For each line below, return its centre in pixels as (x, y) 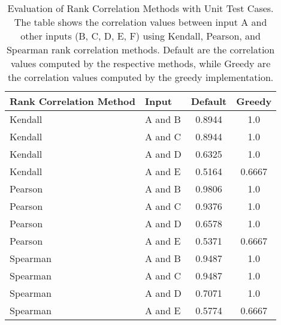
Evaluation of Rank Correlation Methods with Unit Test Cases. (140, 8)
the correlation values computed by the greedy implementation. (140, 77)
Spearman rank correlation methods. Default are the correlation (140, 49)
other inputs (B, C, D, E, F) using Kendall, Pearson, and (140, 36)
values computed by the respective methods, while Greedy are (140, 63)
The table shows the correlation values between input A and (140, 22)
